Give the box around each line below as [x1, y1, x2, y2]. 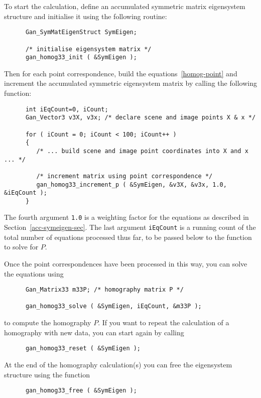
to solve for [4, 241, 39, 252]
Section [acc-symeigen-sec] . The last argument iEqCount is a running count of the [4, 222, 256, 232]
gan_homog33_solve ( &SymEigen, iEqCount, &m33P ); [25, 303, 202, 310]
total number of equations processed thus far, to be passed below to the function [4, 231, 252, 242]
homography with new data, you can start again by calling [4, 327, 184, 337]
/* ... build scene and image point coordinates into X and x [36, 147, 248, 155]
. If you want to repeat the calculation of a [98, 317, 229, 328]
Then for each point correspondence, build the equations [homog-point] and [4, 68, 237, 78]
